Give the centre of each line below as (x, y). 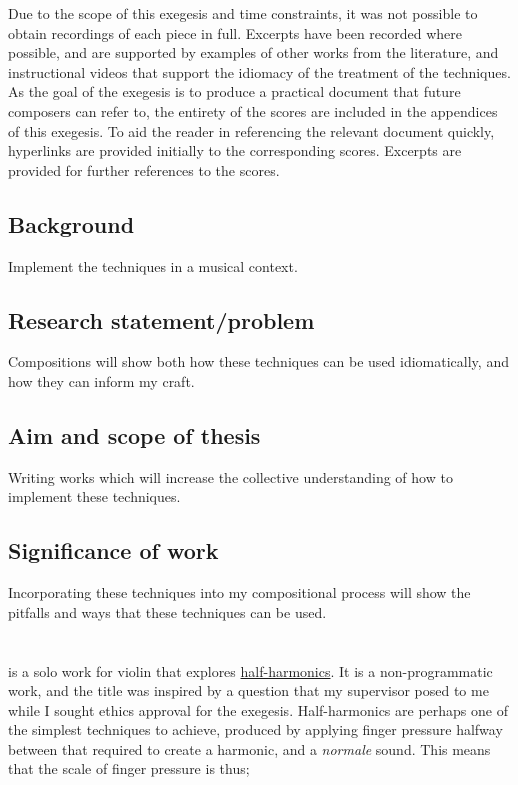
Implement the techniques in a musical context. (153, 265)
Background (71, 223)
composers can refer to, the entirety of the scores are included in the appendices (253, 110)
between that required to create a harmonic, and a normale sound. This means (249, 748)
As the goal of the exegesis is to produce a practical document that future (234, 91)
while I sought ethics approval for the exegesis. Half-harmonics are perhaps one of (258, 709)
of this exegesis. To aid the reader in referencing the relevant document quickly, (251, 130)
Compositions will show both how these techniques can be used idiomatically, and (258, 361)
